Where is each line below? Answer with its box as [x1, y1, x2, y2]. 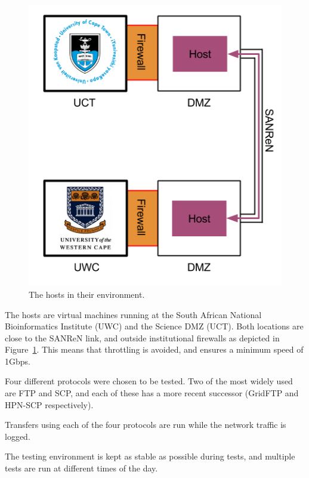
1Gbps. [5, 354, 30, 367]
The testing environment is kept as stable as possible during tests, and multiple [5, 450, 295, 462]
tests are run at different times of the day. [5, 462, 158, 474]
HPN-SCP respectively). [5, 398, 94, 411]
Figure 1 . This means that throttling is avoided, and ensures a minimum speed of [5, 343, 304, 356]
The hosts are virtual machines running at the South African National [5, 308, 262, 320]
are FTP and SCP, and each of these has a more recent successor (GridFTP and [5, 387, 299, 399]
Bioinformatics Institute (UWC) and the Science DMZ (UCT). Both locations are [5, 320, 304, 332]
